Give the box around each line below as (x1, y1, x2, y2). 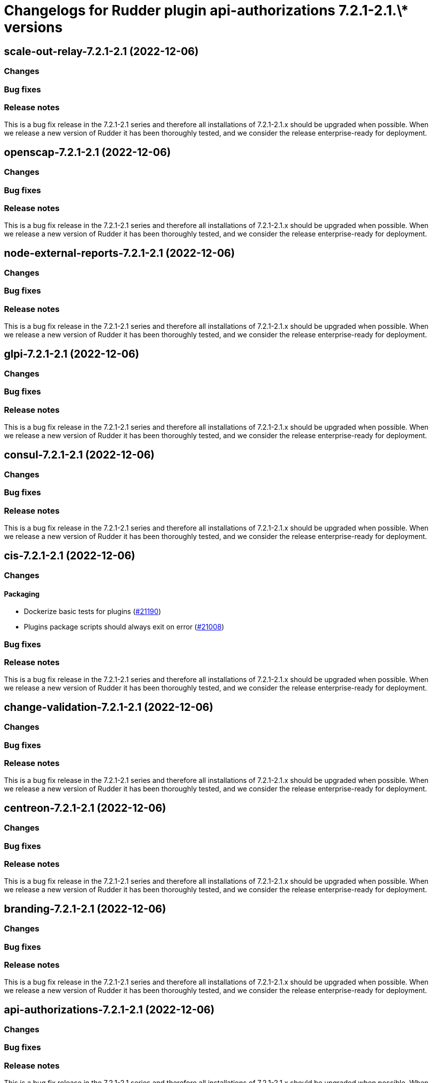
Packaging (4, 589, 40, 598)
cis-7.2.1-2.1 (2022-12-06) (4, 549, 136, 562)
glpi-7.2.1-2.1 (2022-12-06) (4, 347, 140, 360)
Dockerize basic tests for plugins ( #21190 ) (24, 607, 161, 616)
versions (4, 19, 63, 36)
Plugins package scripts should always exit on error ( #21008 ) (24, 622, 224, 631)
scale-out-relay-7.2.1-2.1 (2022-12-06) (4, 45, 199, 58)
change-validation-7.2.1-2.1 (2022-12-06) (4, 700, 214, 713)
